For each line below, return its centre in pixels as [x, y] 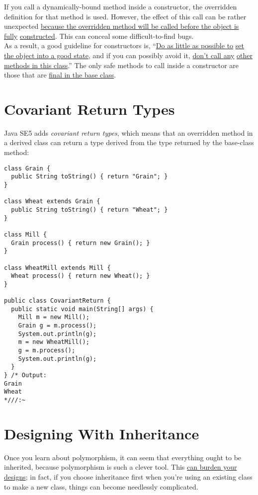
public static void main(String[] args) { [82, 309]
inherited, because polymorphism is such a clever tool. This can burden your [121, 467]
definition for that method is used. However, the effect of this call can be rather [125, 16]
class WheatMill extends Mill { [57, 268]
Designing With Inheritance [102, 433]
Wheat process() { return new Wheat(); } [81, 276]
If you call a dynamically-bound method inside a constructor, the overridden [121, 6]
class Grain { [27, 168]
